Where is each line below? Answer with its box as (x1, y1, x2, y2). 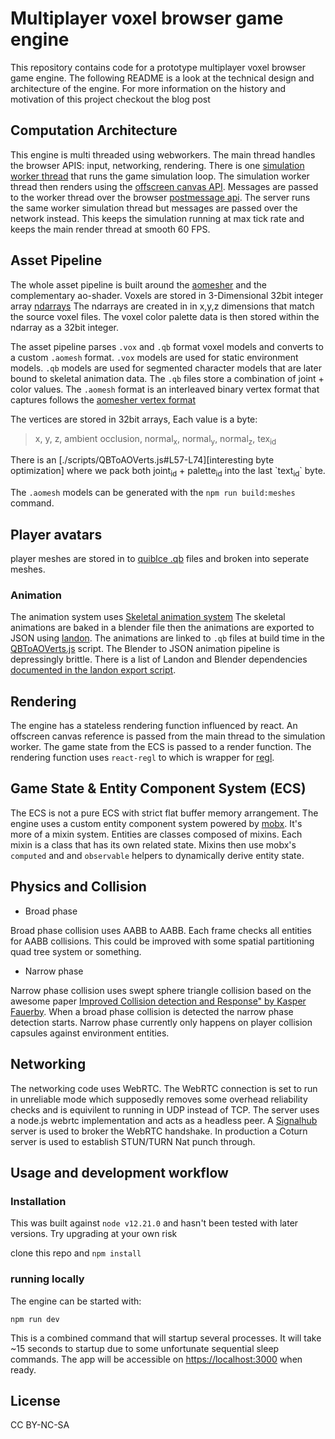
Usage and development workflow (10, 1164, 229, 1181)
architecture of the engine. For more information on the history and (10, 82, 287, 94)
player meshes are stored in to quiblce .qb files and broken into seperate (10, 552, 310, 564)
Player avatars (10, 526, 103, 543)
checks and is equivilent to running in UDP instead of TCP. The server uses (10, 1103, 320, 1116)
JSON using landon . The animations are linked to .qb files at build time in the (10, 632, 326, 644)
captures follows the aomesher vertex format (10, 393, 196, 406)
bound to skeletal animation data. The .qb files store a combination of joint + (10, 372, 325, 384)
